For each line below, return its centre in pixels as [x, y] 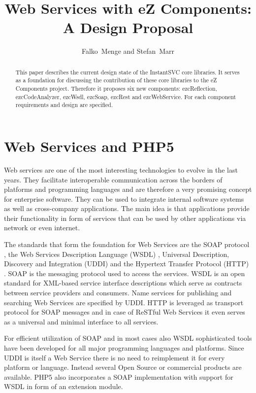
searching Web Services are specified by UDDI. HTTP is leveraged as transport [124, 302]
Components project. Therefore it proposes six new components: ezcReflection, [116, 89]
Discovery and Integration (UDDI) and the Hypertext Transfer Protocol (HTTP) [127, 264]
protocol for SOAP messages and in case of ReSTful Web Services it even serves [125, 312]
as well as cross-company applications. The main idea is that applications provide [127, 208]
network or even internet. [42, 228]
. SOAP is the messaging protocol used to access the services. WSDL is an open [125, 273]
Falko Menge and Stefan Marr [128, 51]
